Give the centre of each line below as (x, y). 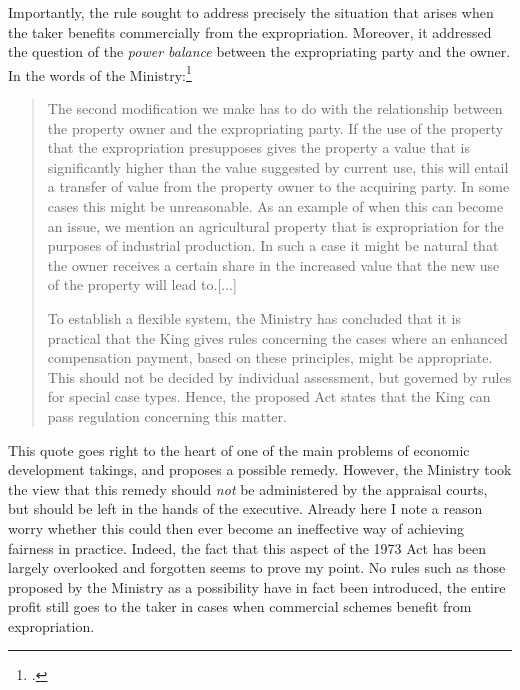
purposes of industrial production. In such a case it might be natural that (273, 245)
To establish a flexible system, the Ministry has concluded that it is (254, 317)
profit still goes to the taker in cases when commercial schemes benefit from (240, 606)
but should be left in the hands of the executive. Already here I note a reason (245, 508)
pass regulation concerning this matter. (167, 415)
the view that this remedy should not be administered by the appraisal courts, (248, 488)
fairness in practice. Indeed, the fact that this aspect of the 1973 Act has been (247, 547)
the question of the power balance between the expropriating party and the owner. (259, 51)
